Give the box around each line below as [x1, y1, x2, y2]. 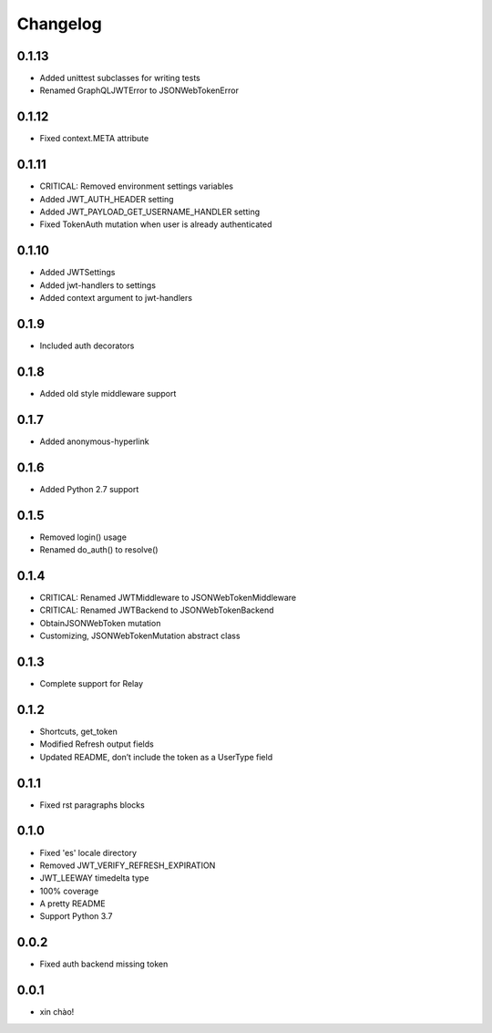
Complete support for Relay [39, 678, 144, 689]
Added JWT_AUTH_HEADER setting [39, 193, 174, 204]
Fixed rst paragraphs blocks [39, 799, 145, 811]
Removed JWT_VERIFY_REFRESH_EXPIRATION [39, 860, 216, 871]
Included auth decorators [39, 340, 135, 351]
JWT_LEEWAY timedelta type [39, 873, 149, 883]
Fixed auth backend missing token [39, 958, 169, 970]
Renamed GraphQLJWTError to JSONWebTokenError [39, 85, 239, 96]
